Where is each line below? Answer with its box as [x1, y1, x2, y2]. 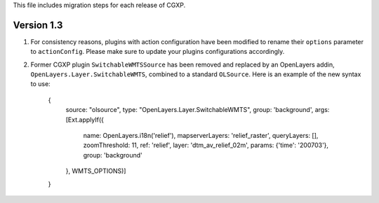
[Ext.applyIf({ [65, 115, 105, 124]
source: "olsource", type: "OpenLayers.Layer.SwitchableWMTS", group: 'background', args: [65, 106, 330, 114]
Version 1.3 [13, 19, 63, 31]
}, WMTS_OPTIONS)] [65, 167, 126, 175]
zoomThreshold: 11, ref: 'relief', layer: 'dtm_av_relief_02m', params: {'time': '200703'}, [83, 141, 329, 150]
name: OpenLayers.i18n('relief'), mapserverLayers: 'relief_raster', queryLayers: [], [83, 132, 319, 140]
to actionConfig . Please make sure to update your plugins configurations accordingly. [30, 48, 285, 56]
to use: [30, 80, 51, 88]
